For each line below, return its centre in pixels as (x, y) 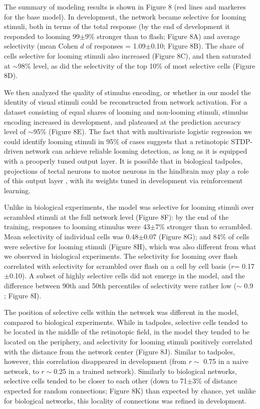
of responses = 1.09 (116, 46)
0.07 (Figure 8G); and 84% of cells (197, 237)
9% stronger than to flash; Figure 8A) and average (162, 36)
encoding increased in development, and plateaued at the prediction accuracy (122, 121)
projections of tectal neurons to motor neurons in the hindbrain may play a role (126, 170)
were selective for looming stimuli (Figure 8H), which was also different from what (130, 246)
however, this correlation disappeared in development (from (95, 361)
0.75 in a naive (226, 361)
